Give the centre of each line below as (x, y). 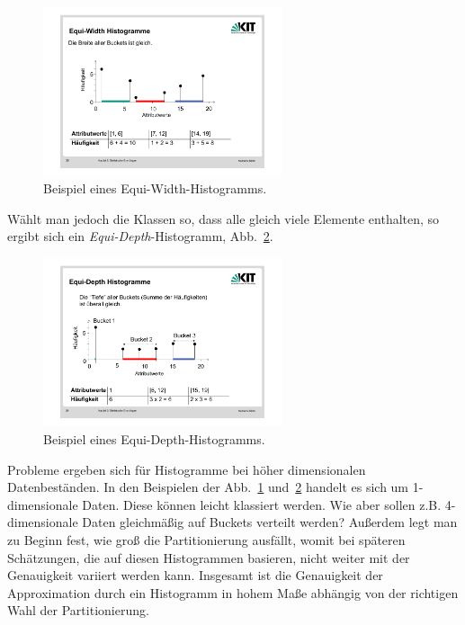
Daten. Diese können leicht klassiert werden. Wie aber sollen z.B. (262, 504)
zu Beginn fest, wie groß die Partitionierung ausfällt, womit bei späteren (206, 540)
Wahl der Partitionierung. (78, 610)
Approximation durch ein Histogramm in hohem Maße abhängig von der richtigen (233, 592)
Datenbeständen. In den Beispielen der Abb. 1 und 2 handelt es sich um (208, 487)
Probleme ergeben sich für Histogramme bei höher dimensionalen (187, 469)
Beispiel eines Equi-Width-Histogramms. (155, 188)
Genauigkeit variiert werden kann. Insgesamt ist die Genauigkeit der (195, 575)
